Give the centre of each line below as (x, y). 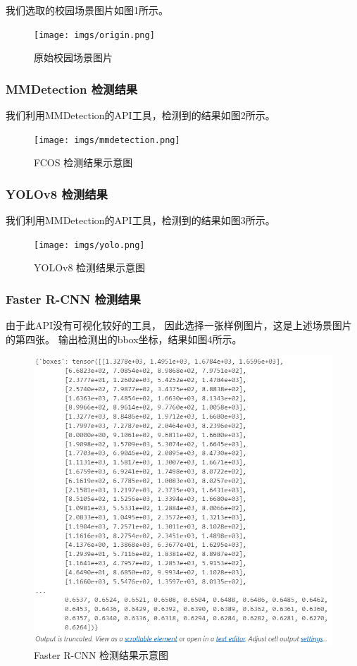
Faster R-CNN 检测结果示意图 (101, 654)
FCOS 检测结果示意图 (83, 162)
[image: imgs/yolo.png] (89, 245)
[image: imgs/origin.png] (94, 35)
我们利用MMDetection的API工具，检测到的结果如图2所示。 (140, 115)
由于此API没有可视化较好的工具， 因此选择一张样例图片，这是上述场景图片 (179, 325)
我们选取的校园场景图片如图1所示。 (87, 10)
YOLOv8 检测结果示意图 (90, 267)
